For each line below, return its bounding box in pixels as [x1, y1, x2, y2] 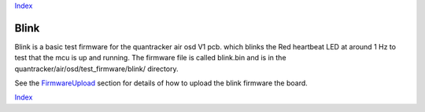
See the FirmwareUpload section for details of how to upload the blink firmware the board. [14, 78, 309, 88]
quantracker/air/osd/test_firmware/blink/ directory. [14, 63, 179, 74]
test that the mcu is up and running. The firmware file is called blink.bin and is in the [14, 53, 286, 63]
